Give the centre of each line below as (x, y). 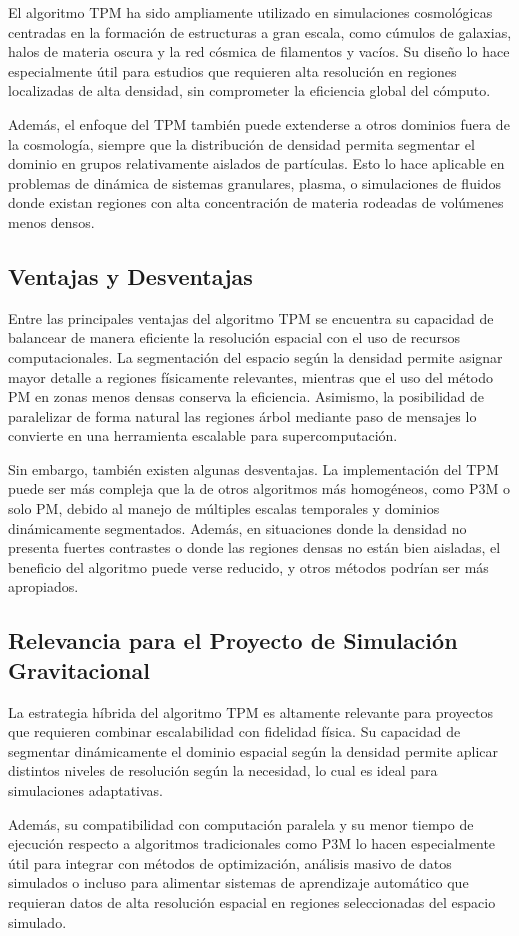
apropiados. (43, 586)
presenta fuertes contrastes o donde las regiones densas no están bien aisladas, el (254, 547)
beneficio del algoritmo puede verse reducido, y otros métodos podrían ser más (248, 566)
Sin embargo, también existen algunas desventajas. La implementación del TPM (253, 468)
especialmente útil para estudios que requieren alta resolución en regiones (232, 70)
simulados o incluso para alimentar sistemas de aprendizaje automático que (238, 882)
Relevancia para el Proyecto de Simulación (233, 640)
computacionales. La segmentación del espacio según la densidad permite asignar (255, 356)
